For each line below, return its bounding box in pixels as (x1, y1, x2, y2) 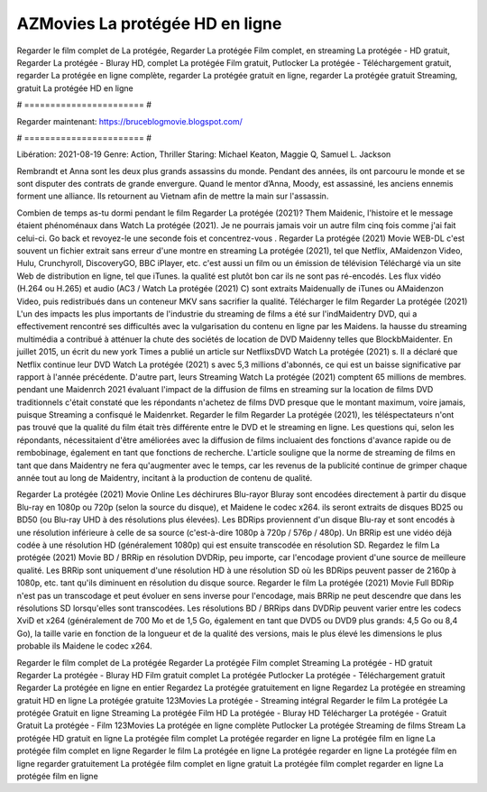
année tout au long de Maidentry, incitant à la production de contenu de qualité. (16, 473, 313, 483)
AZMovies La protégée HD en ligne (16, 14, 282, 33)
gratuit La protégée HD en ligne (16, 82, 134, 94)
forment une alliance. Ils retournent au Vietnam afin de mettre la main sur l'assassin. (16, 190, 329, 202)
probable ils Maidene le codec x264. (16, 640, 152, 651)
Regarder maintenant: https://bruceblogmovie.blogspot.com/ (16, 115, 243, 126)
